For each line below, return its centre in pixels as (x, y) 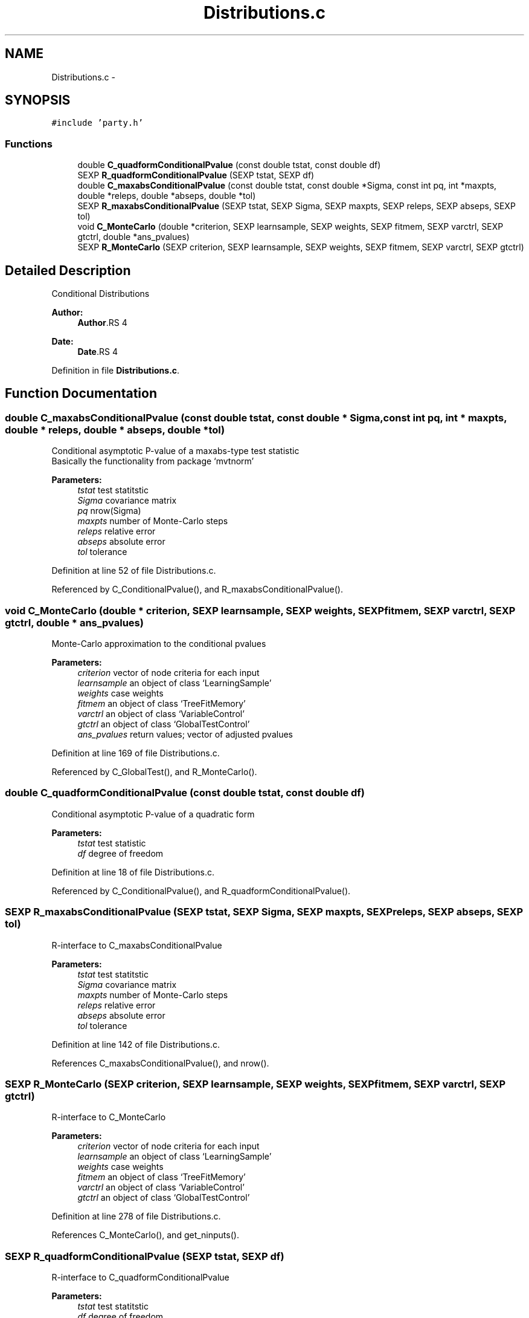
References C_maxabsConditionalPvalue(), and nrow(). (160, 1063)
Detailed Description (68, 270)
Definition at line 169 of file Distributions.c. (136, 753)
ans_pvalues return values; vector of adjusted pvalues (185, 734)
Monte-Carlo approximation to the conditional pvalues (159, 644)
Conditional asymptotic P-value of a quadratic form (153, 814)
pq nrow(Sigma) (109, 511)
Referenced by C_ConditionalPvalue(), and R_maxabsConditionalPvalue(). (197, 589)
